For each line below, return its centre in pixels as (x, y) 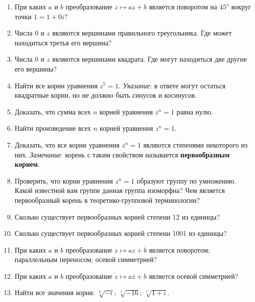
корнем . (27, 164)
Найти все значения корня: (55, 292)
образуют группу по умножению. (186, 180)
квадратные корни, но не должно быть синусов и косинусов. (106, 95)
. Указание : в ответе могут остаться (172, 85)
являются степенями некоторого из (195, 144)
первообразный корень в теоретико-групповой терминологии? (107, 200)
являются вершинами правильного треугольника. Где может (142, 33)
